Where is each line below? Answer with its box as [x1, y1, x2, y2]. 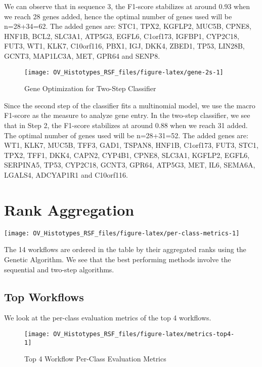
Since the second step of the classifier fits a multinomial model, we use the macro [4, 100, 255, 110]
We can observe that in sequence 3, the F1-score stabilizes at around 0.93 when [4, 1, 250, 11]
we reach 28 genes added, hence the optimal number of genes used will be [4, 11, 232, 21]
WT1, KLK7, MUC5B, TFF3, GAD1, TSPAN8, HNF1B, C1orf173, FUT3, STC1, [4, 140, 258, 150]
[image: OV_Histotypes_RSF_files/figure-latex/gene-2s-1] [24, 68, 224, 76]
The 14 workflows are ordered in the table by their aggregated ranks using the [4, 244, 246, 255]
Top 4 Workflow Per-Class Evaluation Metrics [24, 353, 166, 364]
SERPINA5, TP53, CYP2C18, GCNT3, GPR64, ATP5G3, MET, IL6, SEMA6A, [4, 159, 255, 170]
